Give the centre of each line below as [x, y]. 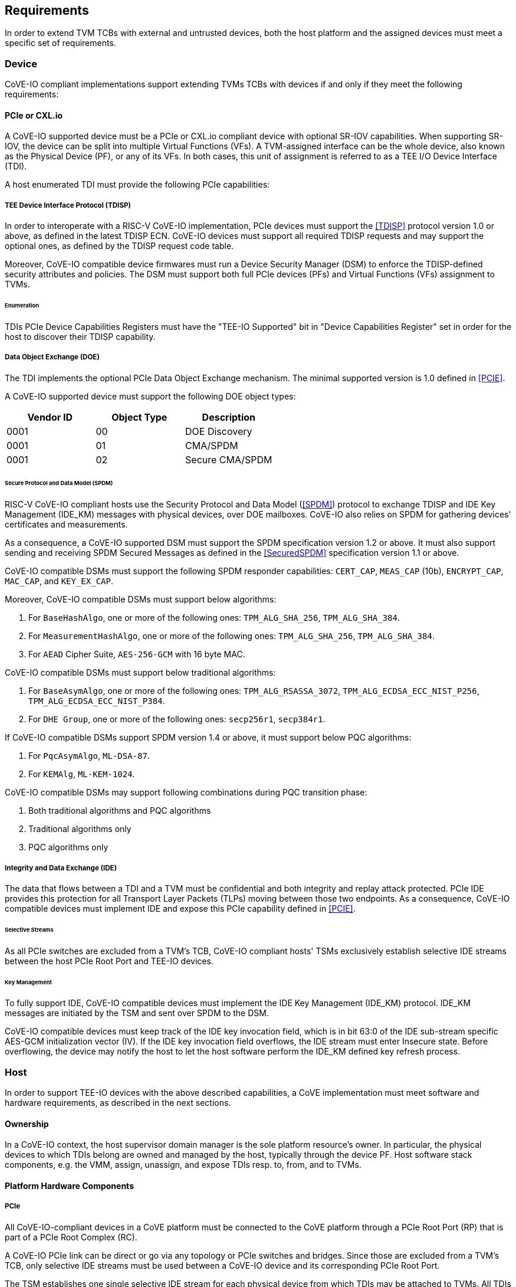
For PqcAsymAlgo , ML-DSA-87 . [89, 756]
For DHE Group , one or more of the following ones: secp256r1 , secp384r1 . [177, 719]
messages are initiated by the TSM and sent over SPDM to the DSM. [137, 1013]
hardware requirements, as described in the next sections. [118, 1103]
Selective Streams [29, 929]
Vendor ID [50, 417]
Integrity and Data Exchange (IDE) [61, 868]
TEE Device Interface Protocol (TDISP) [68, 205]
